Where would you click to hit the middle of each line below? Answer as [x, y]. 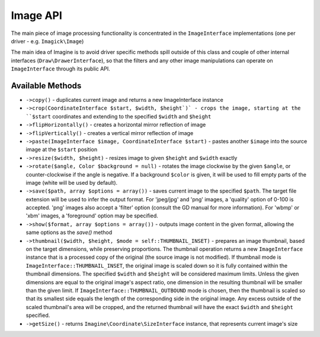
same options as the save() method [69, 232]
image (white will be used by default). [72, 182]
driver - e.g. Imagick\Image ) [47, 41]
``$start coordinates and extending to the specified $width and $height [119, 116]
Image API [36, 15]
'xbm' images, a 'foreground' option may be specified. [92, 216]
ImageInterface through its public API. [61, 69]
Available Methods [46, 86]
